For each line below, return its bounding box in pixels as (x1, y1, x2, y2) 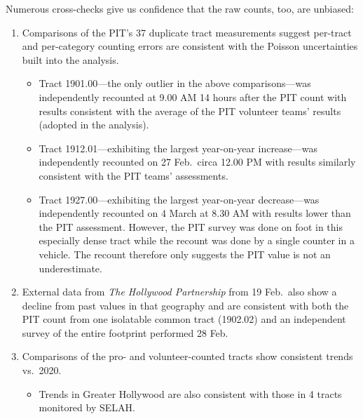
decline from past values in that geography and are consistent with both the (22, 298, 349, 312)
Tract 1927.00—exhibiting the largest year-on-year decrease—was (39, 192, 320, 206)
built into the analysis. (22, 52, 119, 67)
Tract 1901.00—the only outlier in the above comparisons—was (39, 76, 311, 91)
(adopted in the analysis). (39, 117, 149, 132)
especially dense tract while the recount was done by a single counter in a (39, 233, 355, 248)
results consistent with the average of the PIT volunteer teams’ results (39, 103, 341, 118)
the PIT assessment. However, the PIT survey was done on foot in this (39, 219, 343, 234)
